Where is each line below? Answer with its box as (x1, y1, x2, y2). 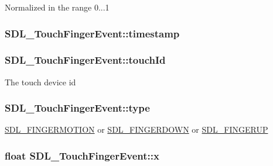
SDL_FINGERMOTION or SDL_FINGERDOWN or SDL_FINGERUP (5, 123, 268, 136)
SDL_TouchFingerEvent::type (5, 101, 150, 115)
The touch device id (5, 75, 76, 88)
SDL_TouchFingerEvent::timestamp (5, 26, 180, 40)
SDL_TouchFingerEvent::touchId (5, 53, 166, 67)
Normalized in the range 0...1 (5, 1, 110, 13)
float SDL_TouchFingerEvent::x (5, 148, 159, 162)
